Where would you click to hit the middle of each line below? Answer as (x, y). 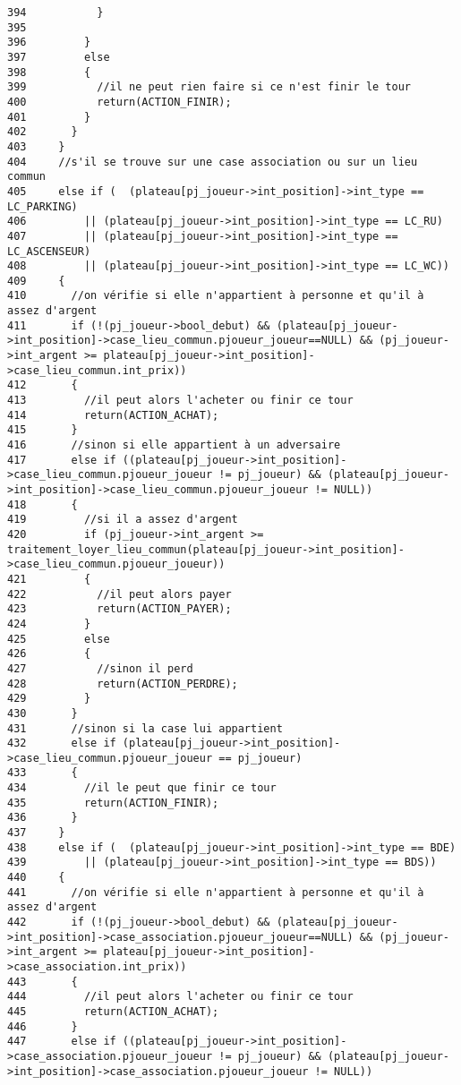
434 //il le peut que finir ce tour (142, 788)
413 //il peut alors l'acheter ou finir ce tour (180, 401)
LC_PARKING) (43, 206)
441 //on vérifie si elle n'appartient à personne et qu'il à (216, 892)
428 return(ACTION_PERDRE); (123, 683)
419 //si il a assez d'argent (123, 520)
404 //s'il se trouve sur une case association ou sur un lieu (213, 162)
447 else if (62, 1042)
